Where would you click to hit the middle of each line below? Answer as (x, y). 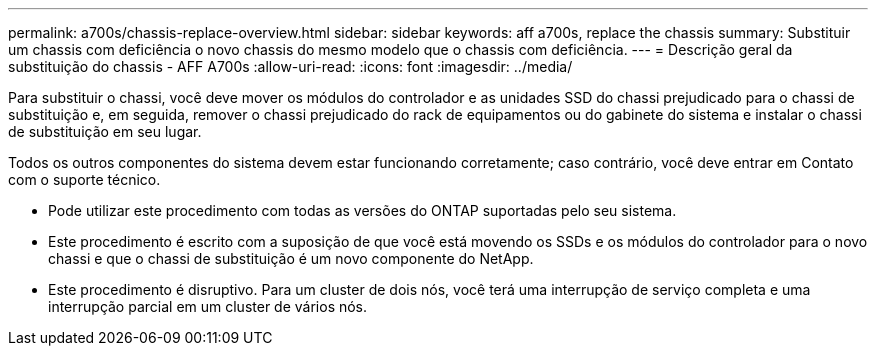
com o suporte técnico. (84, 179)
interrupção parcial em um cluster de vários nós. (208, 306)
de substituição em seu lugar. (105, 131)
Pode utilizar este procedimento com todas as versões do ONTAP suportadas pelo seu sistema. (362, 210)
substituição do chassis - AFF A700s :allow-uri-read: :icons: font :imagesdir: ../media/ (290, 66)
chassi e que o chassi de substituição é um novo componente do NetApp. (291, 258)
